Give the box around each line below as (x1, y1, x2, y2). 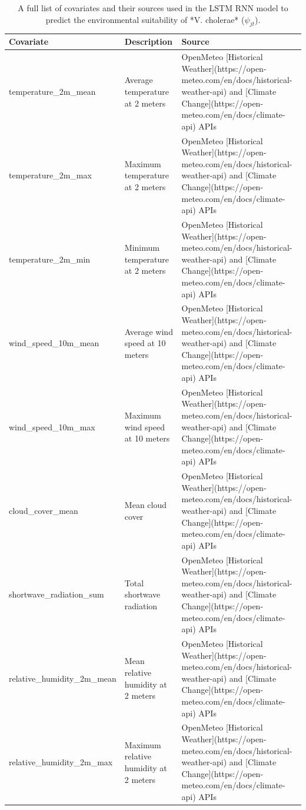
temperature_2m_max (9, 169, 92, 181)
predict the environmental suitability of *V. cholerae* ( (45, 13, 245, 25)
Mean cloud (124, 499, 167, 511)
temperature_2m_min (9, 253, 91, 265)
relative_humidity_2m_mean (9, 672, 117, 684)
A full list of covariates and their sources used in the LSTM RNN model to (18, 2, 288, 14)
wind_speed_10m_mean (9, 337, 99, 349)
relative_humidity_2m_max (9, 756, 113, 768)
